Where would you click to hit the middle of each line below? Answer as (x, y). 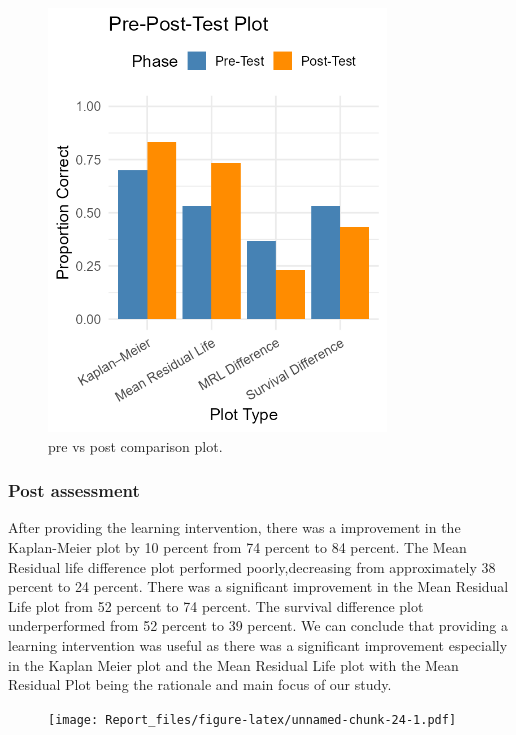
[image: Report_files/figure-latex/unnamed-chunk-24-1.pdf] (252, 719)
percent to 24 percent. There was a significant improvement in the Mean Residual (258, 586)
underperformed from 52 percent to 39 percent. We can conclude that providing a (258, 625)
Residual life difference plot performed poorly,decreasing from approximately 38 (252, 566)
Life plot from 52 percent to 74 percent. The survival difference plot (216, 605)
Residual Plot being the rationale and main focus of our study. (200, 684)
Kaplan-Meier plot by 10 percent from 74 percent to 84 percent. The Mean (237, 546)
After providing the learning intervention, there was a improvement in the (234, 527)
